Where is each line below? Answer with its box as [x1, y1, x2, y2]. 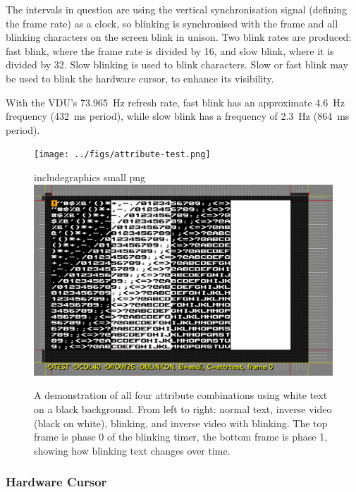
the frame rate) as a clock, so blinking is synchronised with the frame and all [6, 16, 338, 30]
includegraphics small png [34, 170, 146, 184]
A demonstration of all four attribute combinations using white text [34, 388, 328, 402]
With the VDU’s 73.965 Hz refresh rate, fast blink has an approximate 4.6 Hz [6, 94, 345, 109]
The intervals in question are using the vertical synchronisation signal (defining [6, 2, 348, 16]
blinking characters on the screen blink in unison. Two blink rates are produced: [6, 30, 352, 44]
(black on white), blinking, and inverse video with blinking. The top [34, 415, 328, 430]
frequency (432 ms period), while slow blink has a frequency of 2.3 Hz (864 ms [6, 109, 350, 123]
